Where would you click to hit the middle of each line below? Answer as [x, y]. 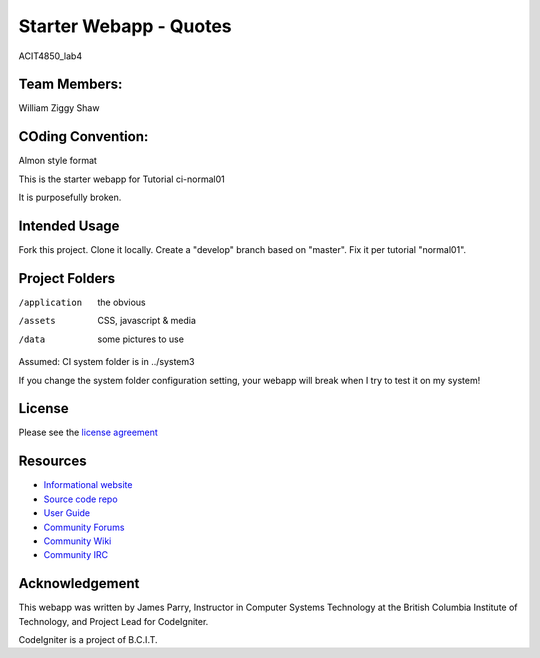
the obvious [121, 302]
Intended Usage [69, 225]
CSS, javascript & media [147, 321]
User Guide [67, 513]
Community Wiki [77, 541]
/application [50, 302]
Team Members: [70, 84]
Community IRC [76, 555]
